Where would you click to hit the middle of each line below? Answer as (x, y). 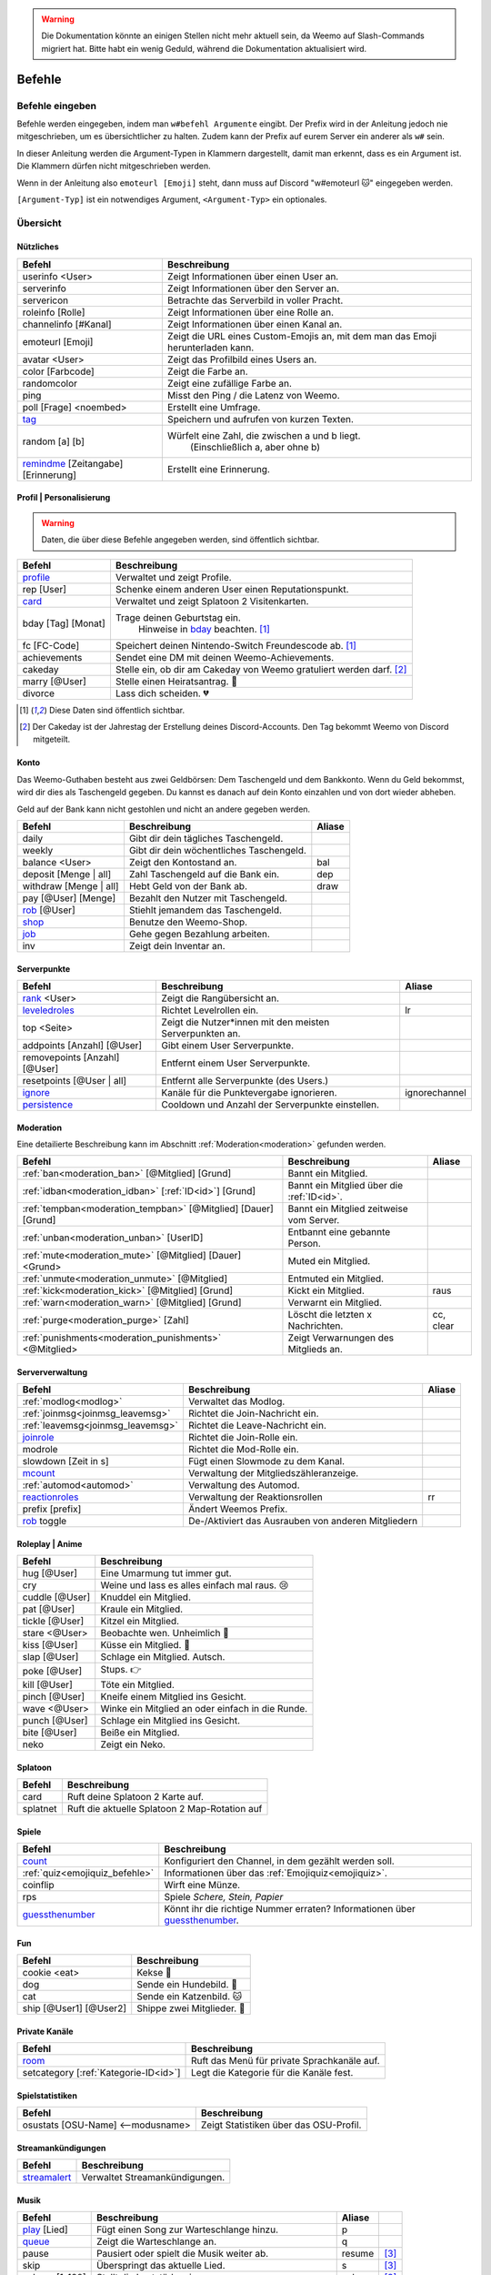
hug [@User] (50, 1573)
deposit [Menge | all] (67, 874)
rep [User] (45, 589)
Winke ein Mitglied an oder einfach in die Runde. (204, 1709)
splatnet (40, 1809)
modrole (40, 1450)
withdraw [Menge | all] (70, 885)
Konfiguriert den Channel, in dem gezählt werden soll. (279, 1861)
